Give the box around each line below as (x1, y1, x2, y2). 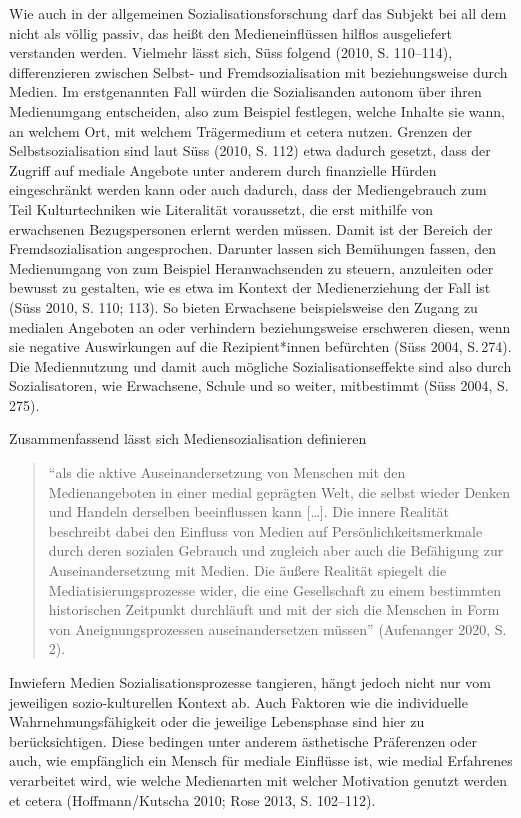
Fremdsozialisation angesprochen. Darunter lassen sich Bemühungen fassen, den (9, 238, 497, 259)
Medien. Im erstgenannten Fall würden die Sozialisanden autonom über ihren (9, 81, 482, 102)
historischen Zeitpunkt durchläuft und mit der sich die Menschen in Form (48, 599, 500, 620)
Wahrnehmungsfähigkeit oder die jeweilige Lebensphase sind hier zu (9, 711, 425, 732)
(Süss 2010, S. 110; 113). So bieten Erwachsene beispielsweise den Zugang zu (9, 296, 478, 317)
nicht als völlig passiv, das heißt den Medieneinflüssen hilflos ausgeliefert (9, 22, 452, 43)
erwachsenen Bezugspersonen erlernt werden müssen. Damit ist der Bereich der (9, 218, 493, 239)
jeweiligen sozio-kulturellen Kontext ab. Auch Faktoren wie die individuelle (9, 691, 468, 712)
